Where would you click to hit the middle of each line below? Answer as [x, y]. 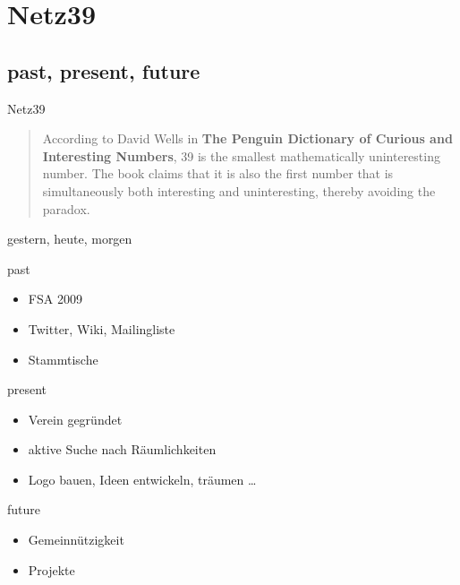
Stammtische [63, 359]
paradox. [66, 208]
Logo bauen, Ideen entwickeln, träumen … [142, 479]
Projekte [51, 569]
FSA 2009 [55, 299]
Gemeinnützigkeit [76, 540]
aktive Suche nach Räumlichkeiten [122, 449]
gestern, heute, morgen [70, 239]
